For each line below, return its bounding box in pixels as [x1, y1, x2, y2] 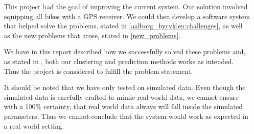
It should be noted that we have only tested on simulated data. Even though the [4, 82, 246, 92]
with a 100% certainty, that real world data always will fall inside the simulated [4, 101, 243, 112]
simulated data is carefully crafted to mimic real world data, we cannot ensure [4, 91, 239, 102]
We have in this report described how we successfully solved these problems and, [4, 46, 246, 57]
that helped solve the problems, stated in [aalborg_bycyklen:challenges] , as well [4, 21, 243, 31]
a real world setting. [4, 120, 64, 131]
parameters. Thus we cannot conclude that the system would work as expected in [4, 111, 248, 121]
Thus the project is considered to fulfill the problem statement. [4, 66, 193, 76]
